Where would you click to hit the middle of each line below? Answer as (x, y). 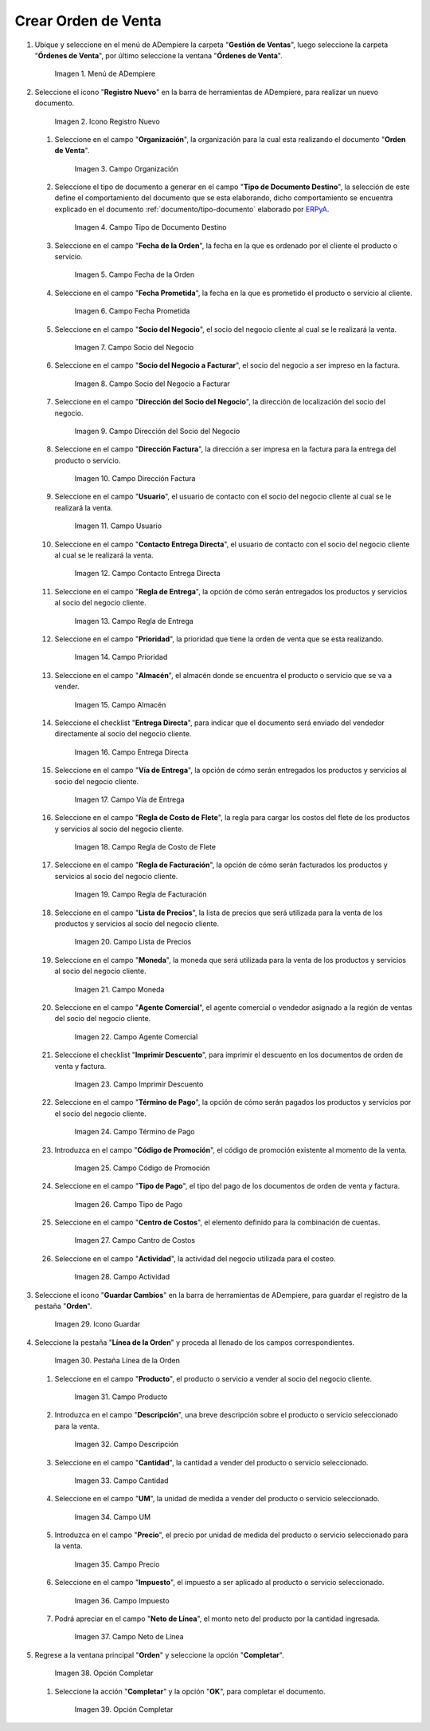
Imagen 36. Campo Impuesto (122, 1600)
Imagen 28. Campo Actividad (122, 1277)
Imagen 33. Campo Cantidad (121, 1481)
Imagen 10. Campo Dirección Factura (135, 479)
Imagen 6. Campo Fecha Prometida (132, 311)
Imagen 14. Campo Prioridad (121, 657)
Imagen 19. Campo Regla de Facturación (141, 894)
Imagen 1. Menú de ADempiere (105, 74)
